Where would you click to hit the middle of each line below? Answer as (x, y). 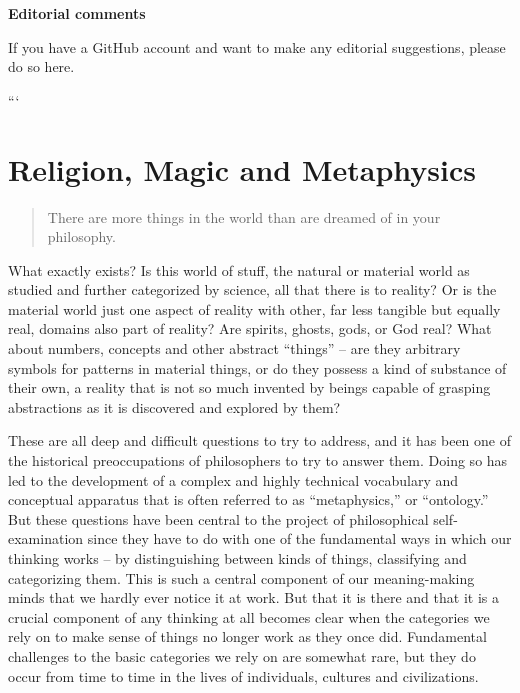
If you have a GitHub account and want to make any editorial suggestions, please (257, 46)
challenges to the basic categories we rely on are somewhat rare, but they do (242, 655)
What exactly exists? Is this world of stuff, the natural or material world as (239, 269)
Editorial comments (77, 13)
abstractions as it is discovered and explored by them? (174, 406)
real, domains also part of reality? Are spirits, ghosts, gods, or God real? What (250, 328)
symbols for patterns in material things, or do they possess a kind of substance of (257, 367)
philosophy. (81, 236)
